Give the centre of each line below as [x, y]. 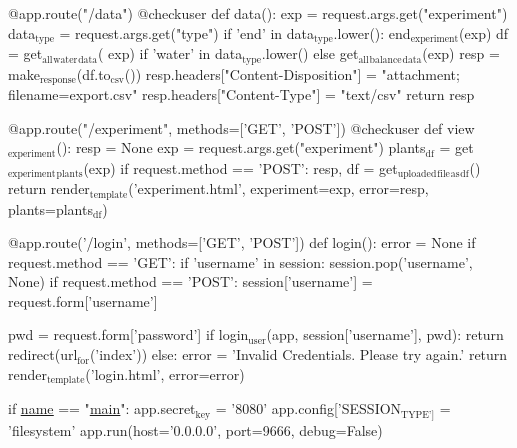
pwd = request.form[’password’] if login [128, 334]
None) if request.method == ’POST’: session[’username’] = [190, 281]
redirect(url [43, 354]
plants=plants [50, 208]
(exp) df [484, 32]
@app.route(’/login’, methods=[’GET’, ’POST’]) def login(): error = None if [242, 242]
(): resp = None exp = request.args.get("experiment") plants [241, 147]
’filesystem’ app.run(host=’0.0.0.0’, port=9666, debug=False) [195, 429]
